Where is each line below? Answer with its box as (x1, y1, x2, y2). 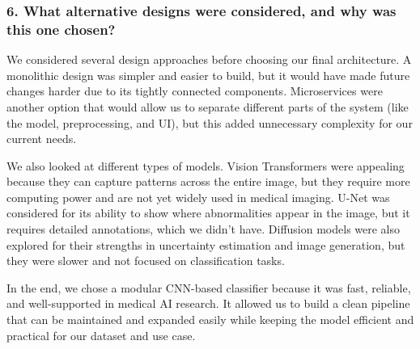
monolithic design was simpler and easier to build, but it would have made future (6, 66, 410, 83)
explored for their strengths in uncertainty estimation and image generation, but (6, 236, 405, 253)
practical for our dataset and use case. (6, 326, 196, 343)
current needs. (6, 130, 77, 147)
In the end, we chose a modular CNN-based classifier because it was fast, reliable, (6, 279, 411, 296)
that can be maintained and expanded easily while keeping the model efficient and (6, 311, 414, 328)
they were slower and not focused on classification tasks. (6, 252, 285, 269)
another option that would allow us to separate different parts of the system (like (6, 98, 409, 115)
